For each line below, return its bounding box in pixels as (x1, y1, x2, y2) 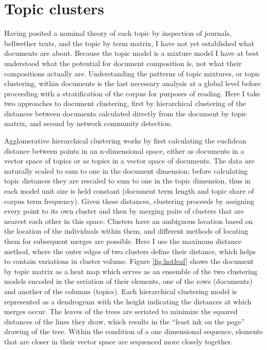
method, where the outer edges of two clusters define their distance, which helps (4, 245, 256, 256)
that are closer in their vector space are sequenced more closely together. (4, 336, 233, 346)
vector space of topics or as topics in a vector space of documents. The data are (4, 155, 255, 166)
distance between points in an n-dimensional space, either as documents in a (4, 145, 244, 156)
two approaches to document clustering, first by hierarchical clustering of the (4, 98, 246, 109)
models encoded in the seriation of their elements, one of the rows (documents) (4, 276, 253, 286)
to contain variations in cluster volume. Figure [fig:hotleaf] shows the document (4, 256, 254, 266)
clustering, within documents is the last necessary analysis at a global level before (4, 78, 261, 89)
